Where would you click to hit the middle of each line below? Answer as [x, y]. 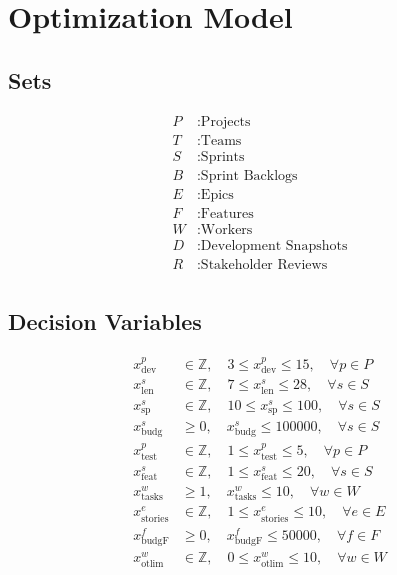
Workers [226, 229]
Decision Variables [105, 321]
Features [227, 213]
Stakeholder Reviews [264, 264]
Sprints [222, 156]
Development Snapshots [274, 245]
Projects [225, 121]
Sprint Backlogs [249, 175]
